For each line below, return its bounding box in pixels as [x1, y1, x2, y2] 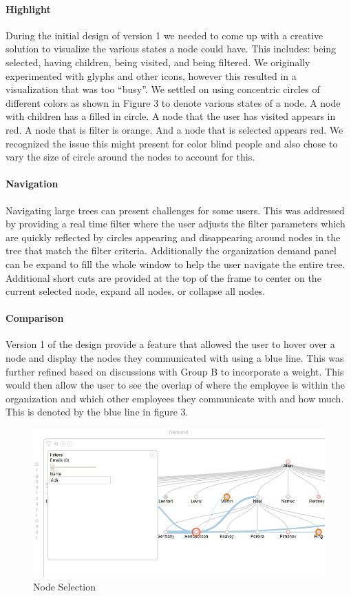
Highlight [6, 1, 51, 16]
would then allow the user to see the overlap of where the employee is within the [6, 378, 345, 392]
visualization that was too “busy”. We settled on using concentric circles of [6, 82, 320, 96]
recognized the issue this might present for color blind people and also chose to [6, 136, 338, 150]
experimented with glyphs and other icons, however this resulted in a [6, 68, 297, 83]
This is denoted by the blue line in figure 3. [6, 404, 189, 419]
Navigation [6, 176, 58, 191]
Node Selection [33, 579, 96, 594]
